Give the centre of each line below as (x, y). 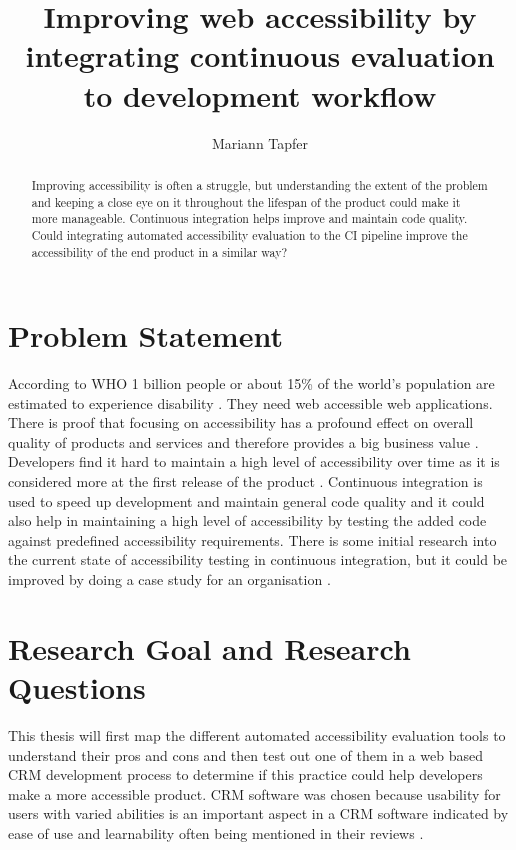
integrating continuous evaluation (260, 55)
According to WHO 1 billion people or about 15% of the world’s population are (251, 383)
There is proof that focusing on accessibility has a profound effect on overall (241, 422)
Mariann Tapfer (260, 142)
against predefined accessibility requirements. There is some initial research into (252, 539)
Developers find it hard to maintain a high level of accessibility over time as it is (254, 461)
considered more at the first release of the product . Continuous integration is (245, 481)
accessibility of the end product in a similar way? (159, 251)
